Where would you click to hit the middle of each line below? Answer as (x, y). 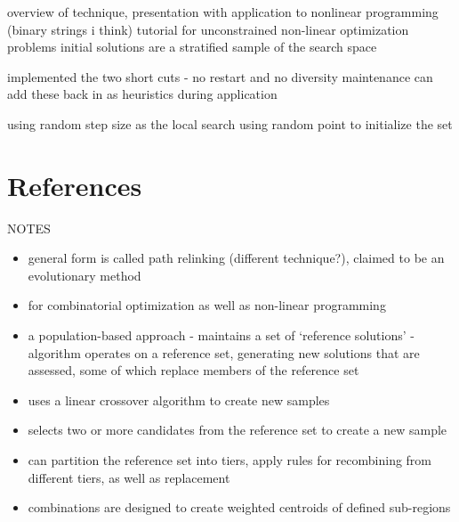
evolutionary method (85, 275)
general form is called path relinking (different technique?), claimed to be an (236, 258)
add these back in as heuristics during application (142, 94)
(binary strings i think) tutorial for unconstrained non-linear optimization (208, 29)
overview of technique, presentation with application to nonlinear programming (223, 12)
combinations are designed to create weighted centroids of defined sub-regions (239, 507)
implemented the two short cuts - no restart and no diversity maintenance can (220, 76)
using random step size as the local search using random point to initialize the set (230, 123)
